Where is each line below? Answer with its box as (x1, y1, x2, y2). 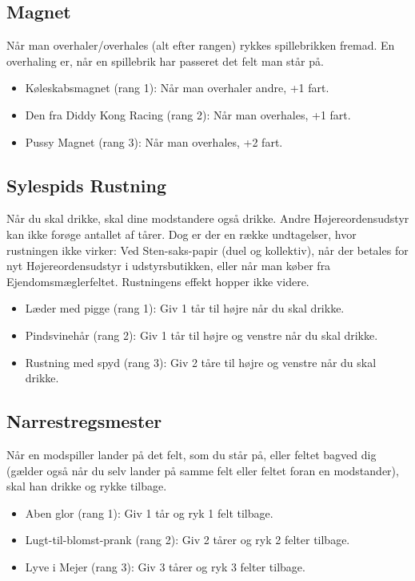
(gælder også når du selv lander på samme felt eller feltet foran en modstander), (6, 462, 399, 478)
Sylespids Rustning (6, 172, 166, 197)
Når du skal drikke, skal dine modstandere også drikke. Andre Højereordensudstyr (6, 210, 409, 227)
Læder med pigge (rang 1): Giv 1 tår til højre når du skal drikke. (25, 300, 345, 317)
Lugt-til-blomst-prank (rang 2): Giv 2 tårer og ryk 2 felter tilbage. (25, 531, 350, 548)
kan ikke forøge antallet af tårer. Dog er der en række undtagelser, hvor (6, 225, 357, 242)
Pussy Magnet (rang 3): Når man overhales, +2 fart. (25, 133, 283, 150)
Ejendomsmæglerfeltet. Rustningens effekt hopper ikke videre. (6, 272, 309, 289)
